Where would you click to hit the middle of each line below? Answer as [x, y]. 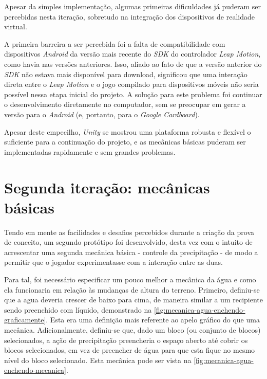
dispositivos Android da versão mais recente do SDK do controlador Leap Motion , [132, 54]
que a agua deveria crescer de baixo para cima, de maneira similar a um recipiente [133, 300]
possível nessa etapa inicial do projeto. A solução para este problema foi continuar [133, 94]
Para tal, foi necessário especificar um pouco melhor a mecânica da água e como [130, 279]
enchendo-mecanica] [35, 370]
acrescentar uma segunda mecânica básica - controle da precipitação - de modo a [131, 252]
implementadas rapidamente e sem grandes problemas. [90, 151]
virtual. [16, 26]
